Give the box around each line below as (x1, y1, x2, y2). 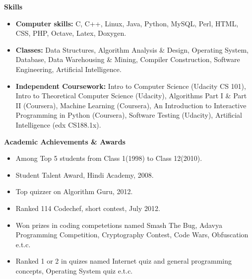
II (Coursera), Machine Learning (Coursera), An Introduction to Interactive (15, 100, 247, 110)
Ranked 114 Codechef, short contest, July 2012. (15, 203, 160, 213)
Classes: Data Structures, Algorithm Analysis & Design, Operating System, (15, 44, 249, 55)
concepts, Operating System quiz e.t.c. (15, 265, 133, 276)
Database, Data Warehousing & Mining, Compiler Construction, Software (15, 54, 240, 65)
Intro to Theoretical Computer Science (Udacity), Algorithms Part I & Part (15, 90, 247, 101)
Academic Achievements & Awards (4, 136, 126, 146)
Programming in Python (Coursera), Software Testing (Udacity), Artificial (15, 110, 243, 120)
